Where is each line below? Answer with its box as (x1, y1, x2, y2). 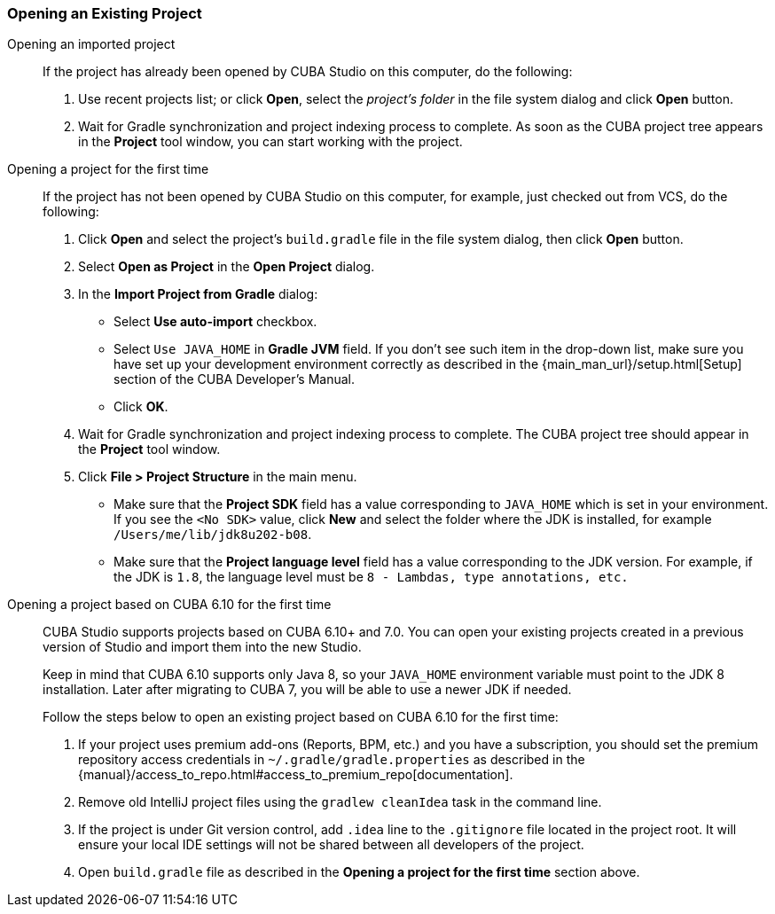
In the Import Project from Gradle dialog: (78, 286, 318, 302)
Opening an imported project (7, 36, 176, 52)
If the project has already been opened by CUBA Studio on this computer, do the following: (43, 64, 573, 80)
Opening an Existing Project (7, 4, 202, 22)
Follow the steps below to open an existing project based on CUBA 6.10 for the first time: (43, 709, 559, 725)
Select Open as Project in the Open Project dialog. (78, 259, 375, 275)
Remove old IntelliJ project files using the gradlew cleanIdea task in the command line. (78, 794, 602, 810)
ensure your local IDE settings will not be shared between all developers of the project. (78, 837, 584, 853)
